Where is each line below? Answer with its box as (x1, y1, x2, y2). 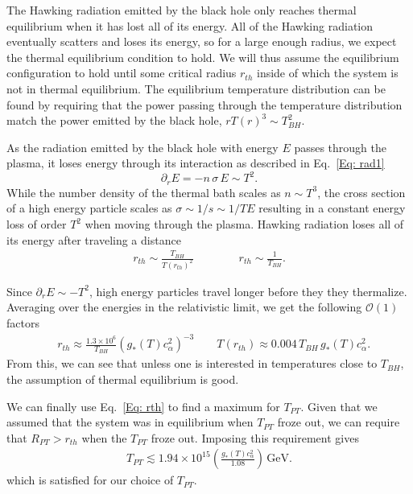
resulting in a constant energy (258, 200, 406, 216)
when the (81, 429, 127, 446)
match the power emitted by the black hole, (6, 112, 222, 129)
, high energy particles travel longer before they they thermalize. (89, 282, 407, 299)
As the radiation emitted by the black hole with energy (6, 138, 279, 155)
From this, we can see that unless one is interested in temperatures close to (6, 355, 378, 372)
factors (6, 315, 39, 331)
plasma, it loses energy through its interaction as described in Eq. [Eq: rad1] (6, 154, 385, 171)
